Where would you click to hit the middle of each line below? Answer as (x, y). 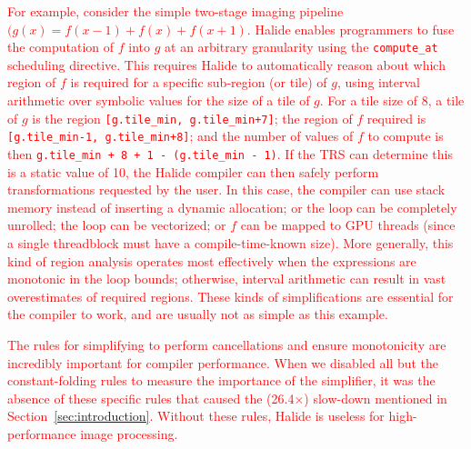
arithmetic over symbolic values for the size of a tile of (159, 100)
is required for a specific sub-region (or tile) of (199, 82)
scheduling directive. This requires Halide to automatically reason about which (226, 64)
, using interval (379, 82)
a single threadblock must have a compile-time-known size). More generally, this (230, 242)
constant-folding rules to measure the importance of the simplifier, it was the (221, 380)
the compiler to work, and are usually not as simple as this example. (198, 314)
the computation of (61, 47)
